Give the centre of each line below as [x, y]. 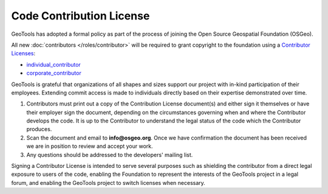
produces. [39, 129]
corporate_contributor [54, 73]
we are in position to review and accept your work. [90, 146]
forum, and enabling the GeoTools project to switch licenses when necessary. [108, 182]
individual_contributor [54, 64]
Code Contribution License [80, 16]
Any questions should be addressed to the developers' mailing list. [110, 155]
